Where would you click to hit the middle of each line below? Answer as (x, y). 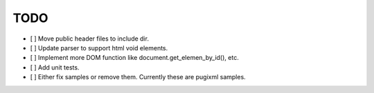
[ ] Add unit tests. (55, 67)
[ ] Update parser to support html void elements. (99, 48)
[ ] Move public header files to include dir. (89, 39)
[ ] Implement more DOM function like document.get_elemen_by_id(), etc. (134, 58)
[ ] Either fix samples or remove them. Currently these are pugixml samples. (138, 77)
